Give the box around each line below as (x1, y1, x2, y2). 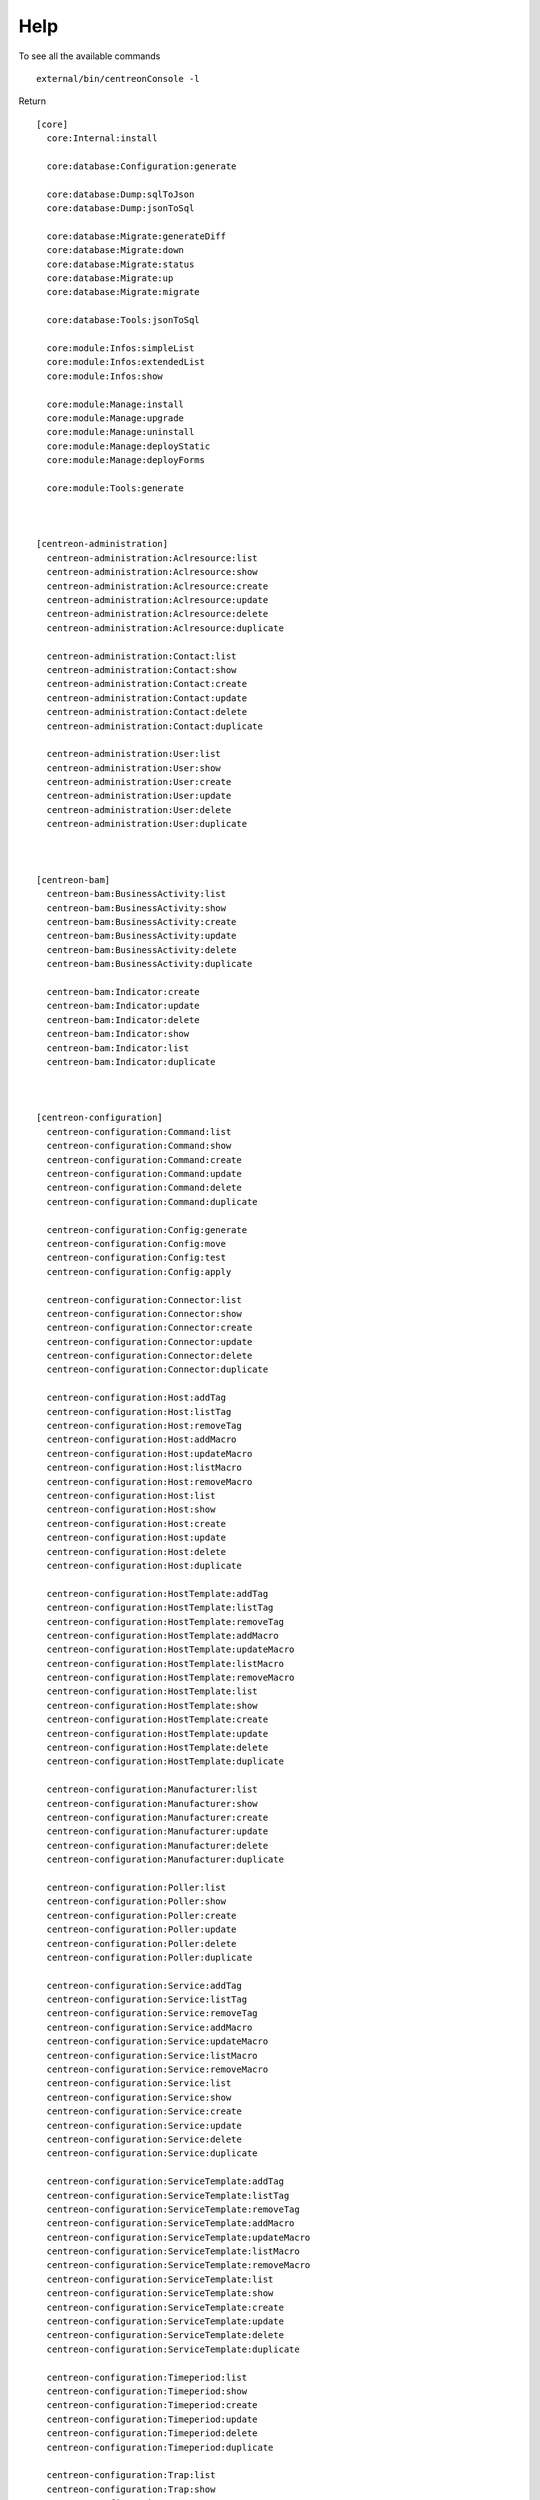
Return (18, 95, 47, 107)
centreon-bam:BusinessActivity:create (46, 916, 237, 927)
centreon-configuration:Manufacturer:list (46, 1784, 259, 1795)
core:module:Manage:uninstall (46, 426, 195, 438)
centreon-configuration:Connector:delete (46, 1350, 253, 1362)
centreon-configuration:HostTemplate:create (46, 1714, 269, 1725)
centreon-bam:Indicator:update (46, 1000, 200, 1012)
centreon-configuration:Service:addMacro (46, 2021, 253, 2033)
